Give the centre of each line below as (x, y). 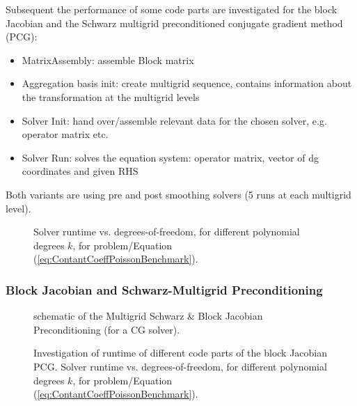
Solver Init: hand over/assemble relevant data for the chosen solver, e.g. (174, 120)
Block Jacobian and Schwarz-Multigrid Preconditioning (164, 289)
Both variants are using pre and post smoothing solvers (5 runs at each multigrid (178, 194)
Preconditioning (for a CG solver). (107, 329)
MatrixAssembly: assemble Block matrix (108, 60)
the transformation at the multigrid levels (111, 96)
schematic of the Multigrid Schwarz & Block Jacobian (148, 316)
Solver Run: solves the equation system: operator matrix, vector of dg (170, 157)
